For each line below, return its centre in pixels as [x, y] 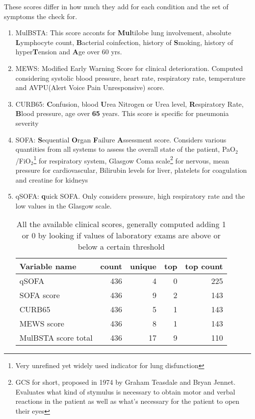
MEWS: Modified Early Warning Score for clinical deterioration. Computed [129, 68]
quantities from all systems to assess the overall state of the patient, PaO [125, 149]
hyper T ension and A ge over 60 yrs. [69, 52]
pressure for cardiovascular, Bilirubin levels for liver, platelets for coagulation [131, 170]
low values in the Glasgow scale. [64, 205]
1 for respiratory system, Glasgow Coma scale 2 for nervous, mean [131, 160]
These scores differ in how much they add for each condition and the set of [116, 6]
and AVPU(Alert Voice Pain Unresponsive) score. [90, 87]
